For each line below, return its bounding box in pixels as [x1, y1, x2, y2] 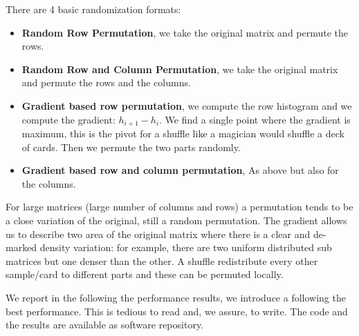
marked [6, 240, 37, 255]
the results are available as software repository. [6, 317, 204, 332]
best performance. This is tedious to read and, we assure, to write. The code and [6, 304, 348, 318]
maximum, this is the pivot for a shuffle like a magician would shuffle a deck [21, 126, 344, 141]
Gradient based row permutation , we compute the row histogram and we [21, 98, 352, 112]
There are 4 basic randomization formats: [6, 2, 181, 16]
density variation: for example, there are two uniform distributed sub [39, 240, 332, 255]
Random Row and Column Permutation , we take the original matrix [21, 61, 338, 76]
